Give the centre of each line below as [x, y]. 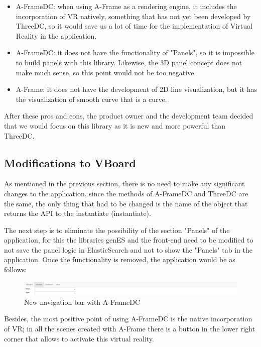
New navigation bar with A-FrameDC [82, 302]
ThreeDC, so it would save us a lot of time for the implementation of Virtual [134, 26]
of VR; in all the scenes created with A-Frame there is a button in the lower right [130, 328]
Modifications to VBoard [70, 162]
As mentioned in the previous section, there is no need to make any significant [124, 184]
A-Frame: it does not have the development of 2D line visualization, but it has [136, 89]
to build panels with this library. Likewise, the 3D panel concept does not [129, 62]
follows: [16, 269]
